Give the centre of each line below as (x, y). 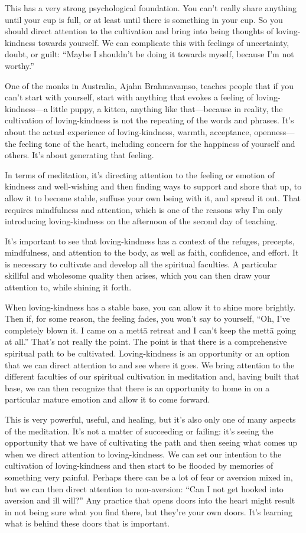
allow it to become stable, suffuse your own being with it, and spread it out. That (153, 197)
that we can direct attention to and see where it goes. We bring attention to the (150, 364)
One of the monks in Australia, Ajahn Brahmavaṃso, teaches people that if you (149, 85)
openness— (274, 131)
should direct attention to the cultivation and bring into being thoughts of (139, 31)
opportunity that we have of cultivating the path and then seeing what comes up (151, 442)
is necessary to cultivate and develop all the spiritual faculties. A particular (141, 264)
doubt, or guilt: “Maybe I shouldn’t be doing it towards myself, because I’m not (149, 54)
